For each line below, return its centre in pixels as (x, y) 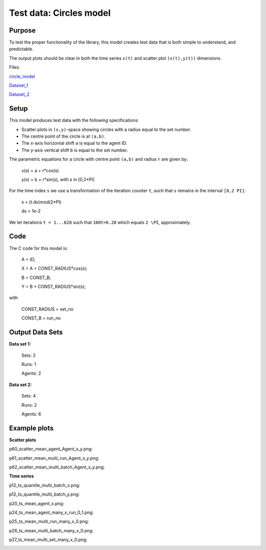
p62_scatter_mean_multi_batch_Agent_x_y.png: (57, 467)
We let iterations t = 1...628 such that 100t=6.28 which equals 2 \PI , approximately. (100, 222)
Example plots (31, 428)
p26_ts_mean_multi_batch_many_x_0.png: (51, 530)
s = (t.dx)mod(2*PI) (41, 202)
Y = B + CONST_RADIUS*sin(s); (54, 287)
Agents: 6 (31, 414)
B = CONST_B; (36, 277)
